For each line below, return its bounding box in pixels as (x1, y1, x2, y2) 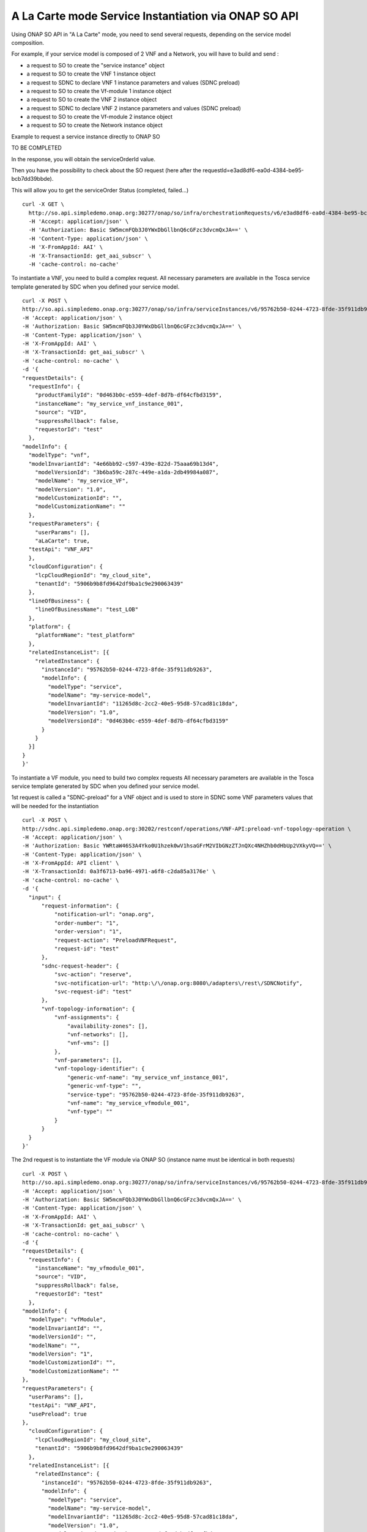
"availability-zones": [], (67, 1022, 148, 1030)
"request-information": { (41, 903, 119, 909)
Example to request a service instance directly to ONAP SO (11, 132, 160, 140)
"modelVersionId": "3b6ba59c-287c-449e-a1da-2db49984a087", (34, 469, 220, 476)
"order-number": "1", (54, 919, 119, 927)
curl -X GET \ (22, 201, 64, 208)
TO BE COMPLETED (11, 144, 62, 151)
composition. (11, 39, 45, 46)
